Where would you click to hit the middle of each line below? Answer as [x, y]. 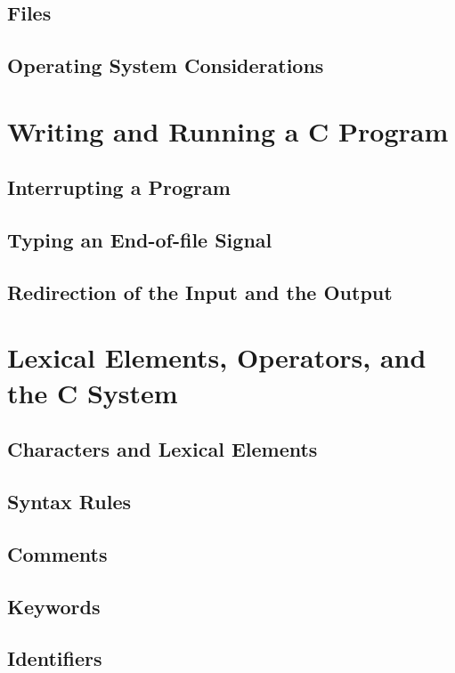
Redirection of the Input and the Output [200, 292]
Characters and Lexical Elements [162, 449]
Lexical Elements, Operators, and [217, 357]
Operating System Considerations [166, 65]
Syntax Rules [69, 502]
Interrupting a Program [119, 187]
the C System [93, 392]
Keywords [54, 606]
